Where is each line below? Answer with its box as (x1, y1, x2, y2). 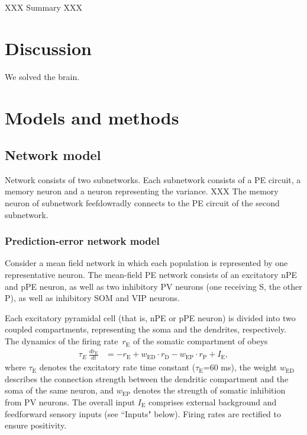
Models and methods (5, 105, 179, 129)
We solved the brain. (5, 70, 80, 82)
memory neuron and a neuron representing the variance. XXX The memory (5, 185, 279, 197)
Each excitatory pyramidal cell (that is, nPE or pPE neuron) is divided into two (5, 311, 296, 324)
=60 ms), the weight (203, 361, 277, 373)
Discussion (5, 36, 92, 60)
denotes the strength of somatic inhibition (133, 384, 286, 396)
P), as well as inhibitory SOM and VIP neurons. (5, 292, 180, 304)
